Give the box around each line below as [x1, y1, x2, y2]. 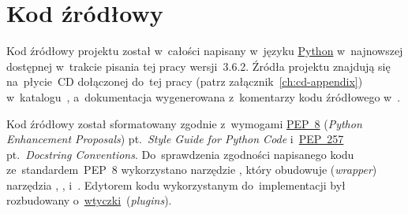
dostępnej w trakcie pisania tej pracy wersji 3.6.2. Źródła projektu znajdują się [6, 57, 391, 74]
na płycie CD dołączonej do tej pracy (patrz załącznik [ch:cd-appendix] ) [6, 73, 363, 90]
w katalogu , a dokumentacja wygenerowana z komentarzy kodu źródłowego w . [6, 88, 401, 105]
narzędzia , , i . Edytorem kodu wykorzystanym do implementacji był [6, 176, 346, 193]
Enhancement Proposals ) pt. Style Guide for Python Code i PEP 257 [6, 131, 344, 147]
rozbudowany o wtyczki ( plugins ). [6, 192, 172, 208]
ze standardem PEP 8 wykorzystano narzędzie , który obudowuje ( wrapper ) [6, 161, 377, 178]
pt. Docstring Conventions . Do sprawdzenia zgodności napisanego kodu [6, 146, 354, 162]
